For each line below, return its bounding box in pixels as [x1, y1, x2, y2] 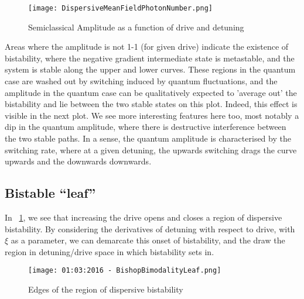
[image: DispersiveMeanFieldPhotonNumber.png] [28, 4, 213, 12]
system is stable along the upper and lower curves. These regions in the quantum [5, 63, 296, 75]
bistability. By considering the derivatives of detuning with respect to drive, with [5, 222, 295, 235]
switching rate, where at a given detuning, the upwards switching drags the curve [5, 143, 297, 156]
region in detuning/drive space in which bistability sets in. [5, 245, 214, 257]
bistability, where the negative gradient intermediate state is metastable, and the [5, 51, 295, 64]
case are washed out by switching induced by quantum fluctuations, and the [5, 75, 278, 87]
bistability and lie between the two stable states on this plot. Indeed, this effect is [5, 98, 298, 110]
